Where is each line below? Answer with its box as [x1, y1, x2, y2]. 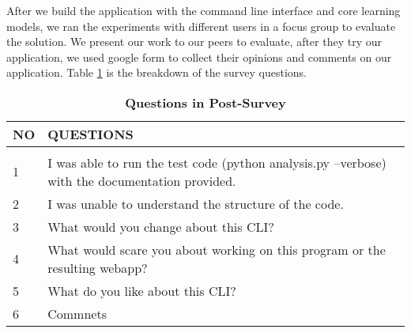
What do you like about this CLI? [47, 281, 236, 300]
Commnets [47, 304, 107, 323]
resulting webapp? [47, 258, 148, 277]
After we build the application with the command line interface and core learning [6, 2, 401, 18]
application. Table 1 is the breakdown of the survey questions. [6, 64, 307, 81]
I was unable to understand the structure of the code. [47, 194, 344, 213]
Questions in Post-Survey [125, 93, 286, 112]
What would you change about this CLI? [47, 217, 274, 236]
